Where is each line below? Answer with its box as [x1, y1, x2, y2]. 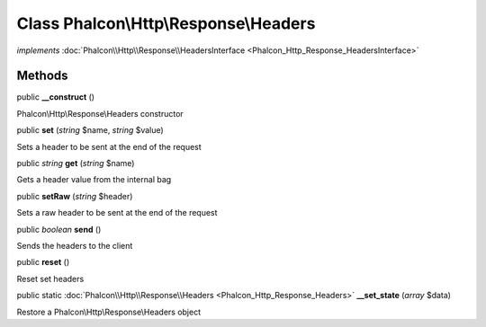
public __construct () [16, 92, 94, 102]
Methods [16, 68, 68, 84]
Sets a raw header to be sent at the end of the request [16, 208, 218, 218]
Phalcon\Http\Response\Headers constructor [16, 108, 184, 119]
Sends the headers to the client [16, 240, 133, 251]
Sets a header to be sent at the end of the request [16, 141, 202, 152]
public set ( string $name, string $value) [16, 125, 164, 136]
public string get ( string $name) [16, 158, 135, 169]
